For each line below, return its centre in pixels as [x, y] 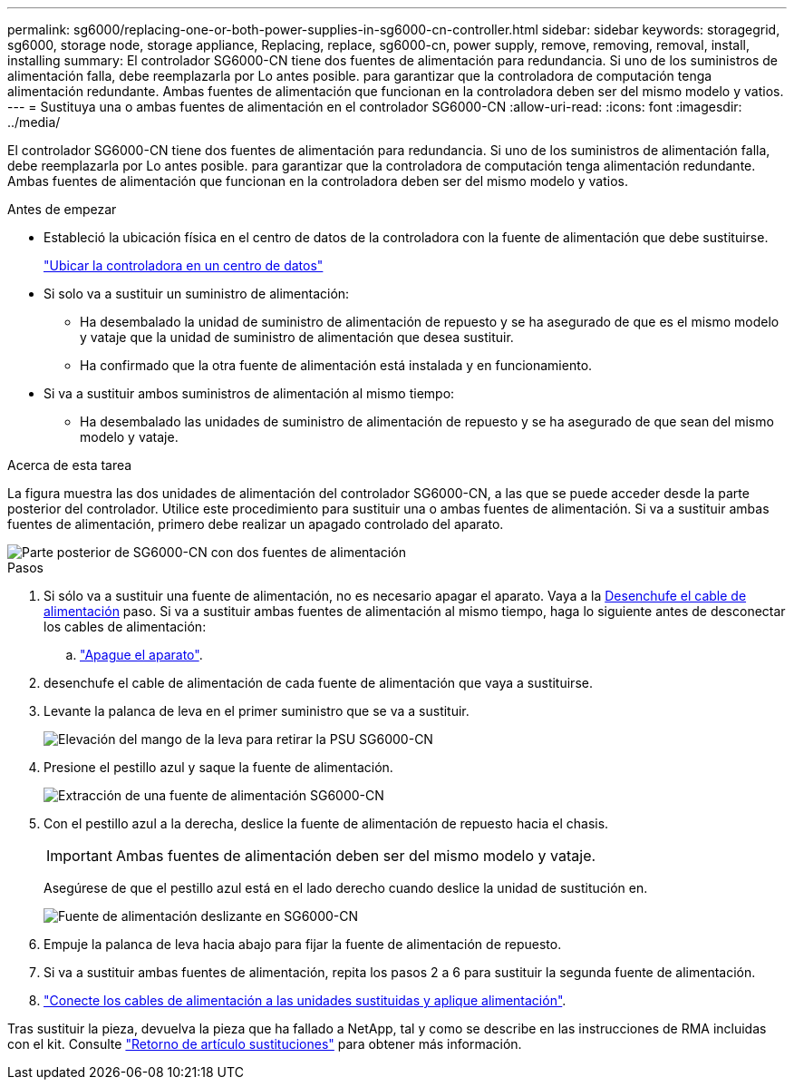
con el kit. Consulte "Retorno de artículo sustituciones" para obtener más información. [265, 1044]
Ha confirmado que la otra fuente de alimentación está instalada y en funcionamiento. [336, 365]
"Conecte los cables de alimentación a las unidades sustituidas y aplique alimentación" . [305, 1000]
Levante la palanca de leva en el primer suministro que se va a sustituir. [257, 711]
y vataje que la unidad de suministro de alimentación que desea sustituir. [297, 337]
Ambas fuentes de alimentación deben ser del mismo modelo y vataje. [356, 856]
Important [79, 856]
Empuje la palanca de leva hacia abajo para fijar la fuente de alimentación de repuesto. [303, 944]
